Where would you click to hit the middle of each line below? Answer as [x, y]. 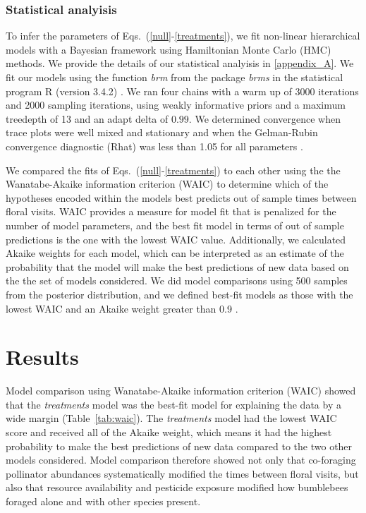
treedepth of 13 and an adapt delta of [87, 118]
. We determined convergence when [264, 118]
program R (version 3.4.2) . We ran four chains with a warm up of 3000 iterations [182, 91]
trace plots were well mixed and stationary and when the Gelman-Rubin [162, 132]
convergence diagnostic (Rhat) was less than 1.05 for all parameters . [154, 146]
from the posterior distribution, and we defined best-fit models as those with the [179, 294]
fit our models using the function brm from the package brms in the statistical [175, 77]
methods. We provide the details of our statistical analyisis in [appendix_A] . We [180, 63]
